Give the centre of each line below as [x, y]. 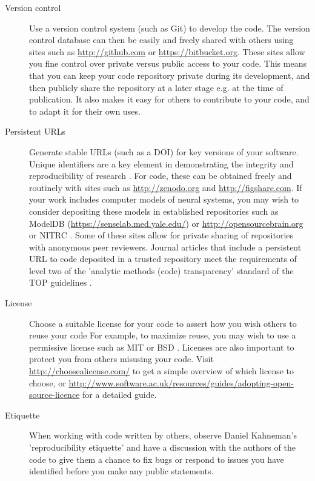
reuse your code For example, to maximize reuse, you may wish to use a [163, 335]
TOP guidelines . [61, 282]
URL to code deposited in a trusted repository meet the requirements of [163, 259]
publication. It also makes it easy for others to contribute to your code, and [169, 99]
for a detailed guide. [119, 395]
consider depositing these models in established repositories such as [154, 211]
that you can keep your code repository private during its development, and [170, 75]
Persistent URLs [35, 131]
